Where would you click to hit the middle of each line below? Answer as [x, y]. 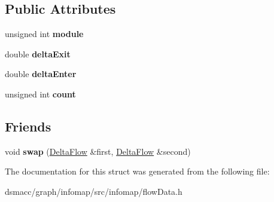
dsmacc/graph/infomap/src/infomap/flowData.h [94, 191]
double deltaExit [38, 53]
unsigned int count [40, 94]
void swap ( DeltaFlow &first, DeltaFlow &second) [98, 151]
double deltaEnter [41, 74]
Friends [28, 126]
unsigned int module [44, 34]
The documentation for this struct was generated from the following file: [137, 171]
